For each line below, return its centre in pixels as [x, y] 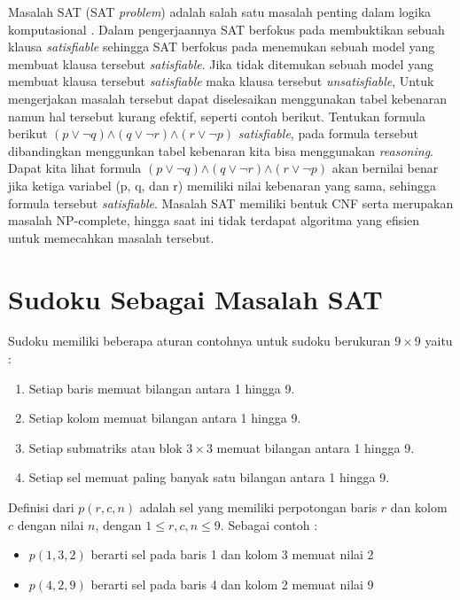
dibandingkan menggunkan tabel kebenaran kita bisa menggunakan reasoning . [221, 150]
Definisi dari [41, 507]
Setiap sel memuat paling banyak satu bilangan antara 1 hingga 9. [209, 477]
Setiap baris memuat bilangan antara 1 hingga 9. [162, 388]
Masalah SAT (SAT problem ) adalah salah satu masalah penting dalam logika [220, 12]
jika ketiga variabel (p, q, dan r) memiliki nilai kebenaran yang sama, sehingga [222, 185]
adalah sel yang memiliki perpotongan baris [258, 507]
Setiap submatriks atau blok [105, 447]
